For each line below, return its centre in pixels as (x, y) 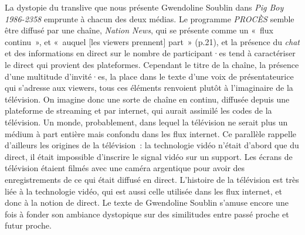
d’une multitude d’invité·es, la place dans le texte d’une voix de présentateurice (149, 76)
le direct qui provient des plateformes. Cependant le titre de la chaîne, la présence (152, 64)
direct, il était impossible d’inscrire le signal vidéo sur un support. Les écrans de (149, 156)
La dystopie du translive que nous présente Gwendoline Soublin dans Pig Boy (144, 7)
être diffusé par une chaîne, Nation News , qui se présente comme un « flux (139, 30)
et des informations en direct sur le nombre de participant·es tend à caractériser (150, 53)
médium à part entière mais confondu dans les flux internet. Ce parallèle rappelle (151, 133)
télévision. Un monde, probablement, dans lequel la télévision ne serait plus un (146, 122)
